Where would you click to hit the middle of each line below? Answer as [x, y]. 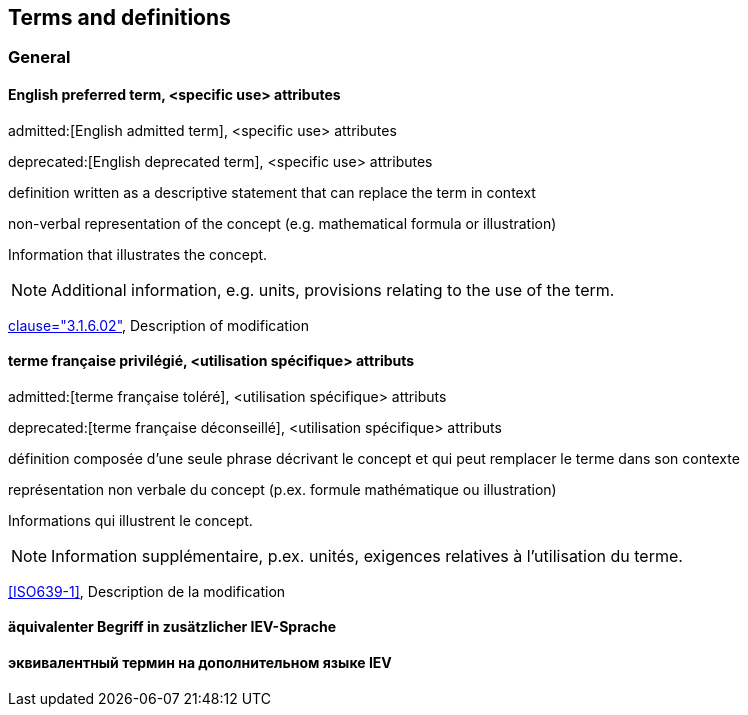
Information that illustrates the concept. [138, 254]
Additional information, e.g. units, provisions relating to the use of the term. [333, 289]
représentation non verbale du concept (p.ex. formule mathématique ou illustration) [282, 489]
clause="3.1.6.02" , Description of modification [158, 325]
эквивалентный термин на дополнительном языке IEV [200, 663]
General [39, 57]
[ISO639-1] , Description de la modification [147, 591]
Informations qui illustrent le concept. [130, 520]
